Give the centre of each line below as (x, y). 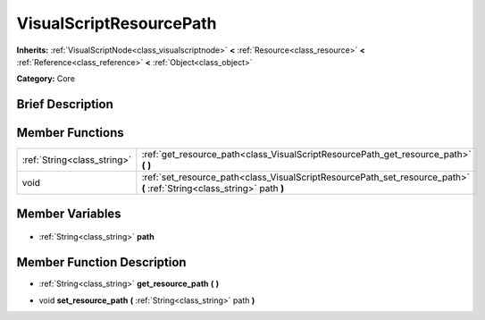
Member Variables (69, 213)
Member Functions (70, 133)
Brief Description (65, 104)
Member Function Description (101, 262)
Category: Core (46, 79)
